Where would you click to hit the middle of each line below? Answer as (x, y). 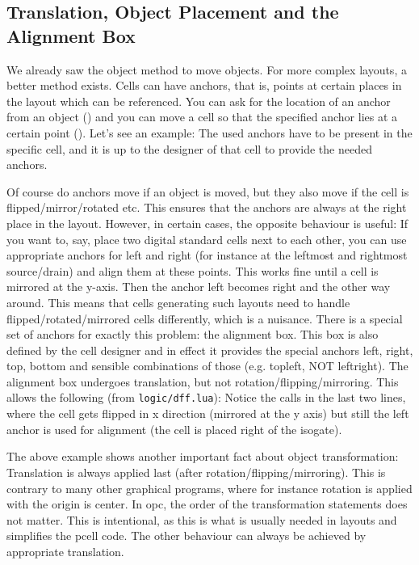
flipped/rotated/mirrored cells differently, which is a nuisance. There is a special (205, 318)
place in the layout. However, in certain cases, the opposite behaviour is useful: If (207, 223)
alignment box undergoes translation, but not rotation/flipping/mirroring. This (203, 381)
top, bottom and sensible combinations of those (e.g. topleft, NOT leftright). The (207, 366)
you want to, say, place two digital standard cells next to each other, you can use (207, 239)
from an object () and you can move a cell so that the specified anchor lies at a (202, 117)
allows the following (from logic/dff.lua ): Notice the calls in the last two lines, (206, 397)
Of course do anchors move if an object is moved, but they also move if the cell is (208, 191)
